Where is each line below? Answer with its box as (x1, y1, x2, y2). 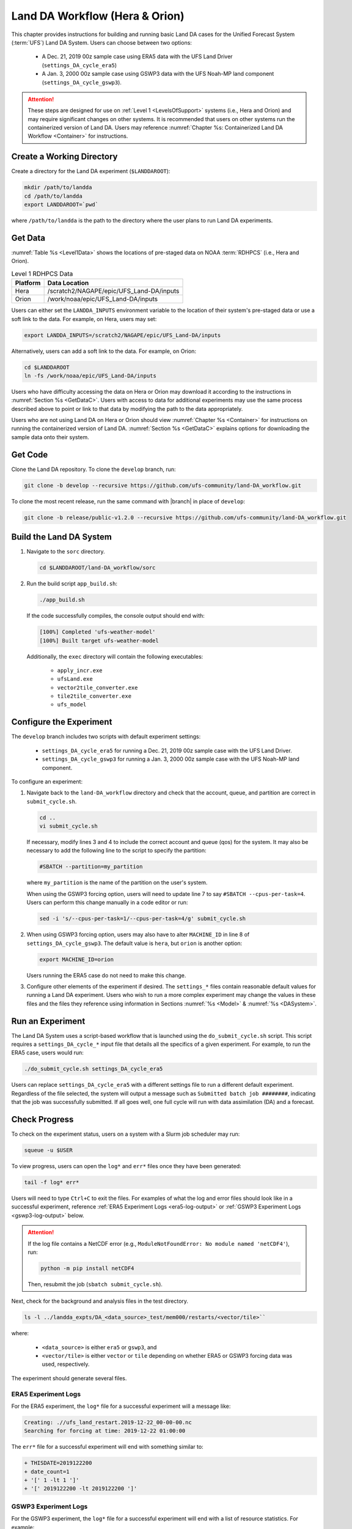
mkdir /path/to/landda (24, 184, 92, 191)
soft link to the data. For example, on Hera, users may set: (11, 315, 157, 322)
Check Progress (11, 1114, 74, 1125)
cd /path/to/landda (24, 193, 82, 199)
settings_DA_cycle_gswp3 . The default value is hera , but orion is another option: (26, 939, 243, 947)
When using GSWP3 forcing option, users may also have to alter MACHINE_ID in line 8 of (26, 931, 250, 938)
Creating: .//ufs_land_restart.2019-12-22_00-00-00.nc (24, 1419, 192, 1426)
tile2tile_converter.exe (57, 693, 131, 700)
